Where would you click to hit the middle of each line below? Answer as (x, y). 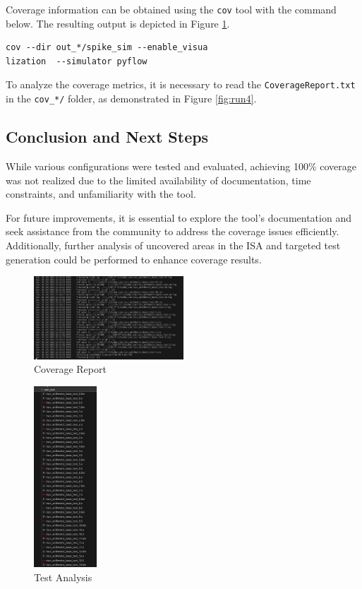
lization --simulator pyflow (77, 61)
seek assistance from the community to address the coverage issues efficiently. (173, 231)
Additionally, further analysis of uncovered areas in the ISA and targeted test (173, 245)
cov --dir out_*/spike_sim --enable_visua (107, 48)
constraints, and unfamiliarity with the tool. (101, 194)
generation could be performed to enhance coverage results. (134, 259)
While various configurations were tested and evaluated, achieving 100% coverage (181, 166)
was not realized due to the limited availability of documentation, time (158, 180)
